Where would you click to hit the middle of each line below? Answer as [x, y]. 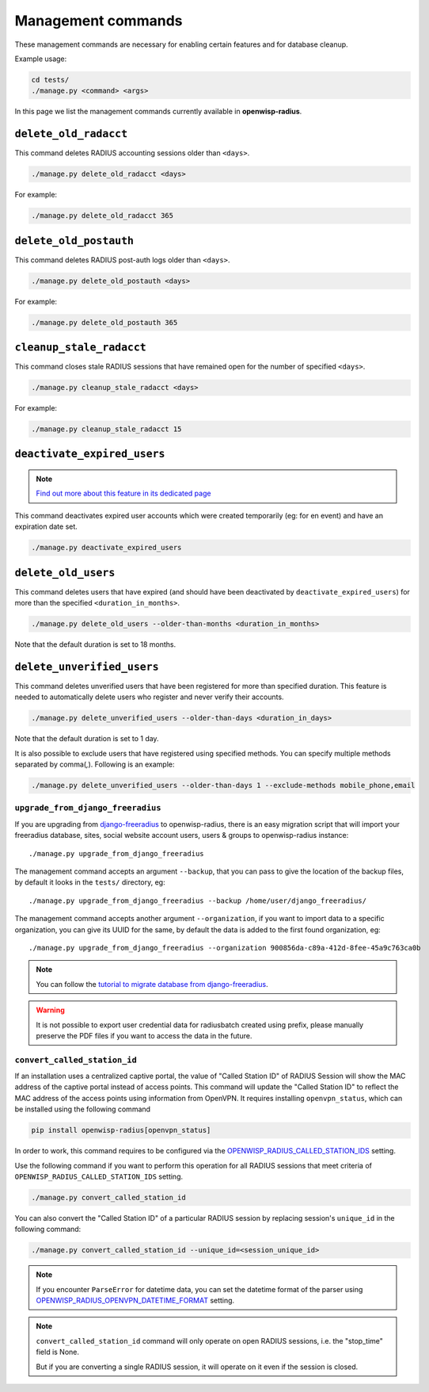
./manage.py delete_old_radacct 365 [103, 216]
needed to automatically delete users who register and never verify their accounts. [149, 697]
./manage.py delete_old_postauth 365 [104, 322]
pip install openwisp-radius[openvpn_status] [121, 1130]
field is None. [57, 1352]
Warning [50, 1010]
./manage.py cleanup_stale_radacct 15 [106, 429]
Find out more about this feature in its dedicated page [123, 493]
